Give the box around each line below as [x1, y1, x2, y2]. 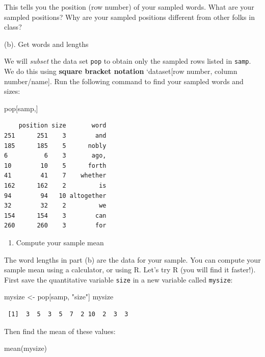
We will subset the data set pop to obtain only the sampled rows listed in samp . [4, 56, 251, 66]
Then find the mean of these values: [4, 325, 116, 336]
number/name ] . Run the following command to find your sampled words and [4, 75, 244, 86]
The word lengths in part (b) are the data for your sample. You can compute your [4, 254, 261, 265]
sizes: [4, 86, 20, 96]
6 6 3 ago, [4, 152, 107, 160]
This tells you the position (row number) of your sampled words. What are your [4, 2, 254, 12]
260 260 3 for [4, 222, 107, 229]
